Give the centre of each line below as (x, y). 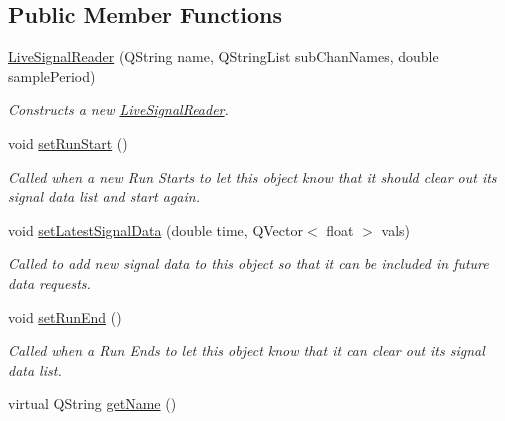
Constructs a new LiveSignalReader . (118, 109)
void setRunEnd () (65, 316)
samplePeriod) (52, 75)
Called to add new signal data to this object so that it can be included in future (248, 263)
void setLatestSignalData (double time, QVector (155, 229)
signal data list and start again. (104, 196)
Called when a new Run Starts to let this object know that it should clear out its (252, 176)
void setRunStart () (68, 142)
